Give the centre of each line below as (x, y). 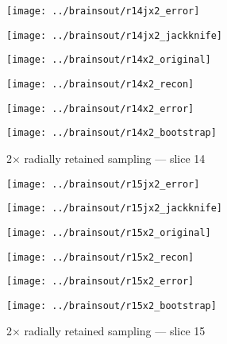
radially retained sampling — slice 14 (115, 158)
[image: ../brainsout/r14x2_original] (109, 60)
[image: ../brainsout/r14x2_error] (100, 108)
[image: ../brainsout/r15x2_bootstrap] (112, 305)
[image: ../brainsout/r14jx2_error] (103, 11)
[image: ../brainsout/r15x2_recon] (100, 257)
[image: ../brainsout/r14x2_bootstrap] (112, 133)
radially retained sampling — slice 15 (115, 331)
